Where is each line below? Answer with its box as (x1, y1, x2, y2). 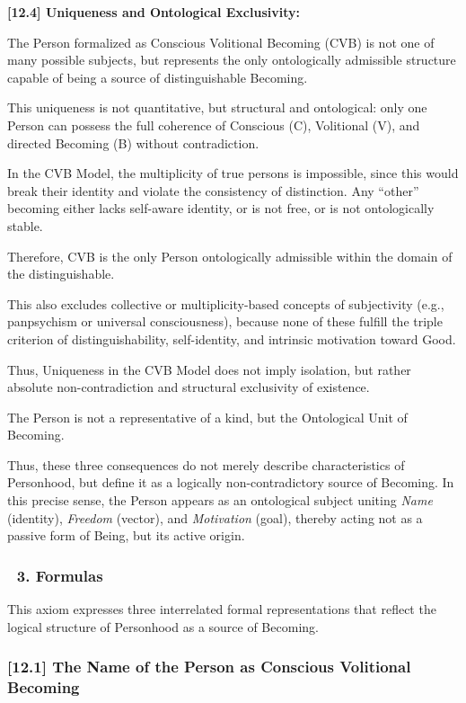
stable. (7, 216, 43, 235)
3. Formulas (16, 564, 103, 586)
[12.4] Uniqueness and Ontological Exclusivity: (7, 3, 300, 21)
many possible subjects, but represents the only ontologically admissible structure (7, 50, 456, 69)
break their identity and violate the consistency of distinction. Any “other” (7, 181, 419, 200)
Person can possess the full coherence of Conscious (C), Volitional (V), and (7, 115, 420, 134)
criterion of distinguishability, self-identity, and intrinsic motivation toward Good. (7, 329, 456, 348)
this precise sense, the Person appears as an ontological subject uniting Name (7, 491, 433, 510)
